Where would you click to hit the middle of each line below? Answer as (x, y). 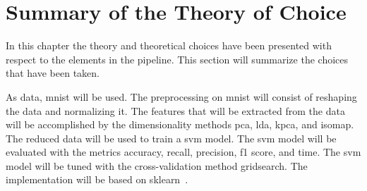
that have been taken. (53, 73)
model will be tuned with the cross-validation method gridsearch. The (157, 165)
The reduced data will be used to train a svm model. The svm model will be (171, 138)
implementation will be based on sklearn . (97, 179)
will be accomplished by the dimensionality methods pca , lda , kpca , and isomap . (180, 124)
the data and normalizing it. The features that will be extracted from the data (175, 110)
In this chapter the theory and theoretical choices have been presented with (169, 45)
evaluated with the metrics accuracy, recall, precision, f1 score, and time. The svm (183, 152)
